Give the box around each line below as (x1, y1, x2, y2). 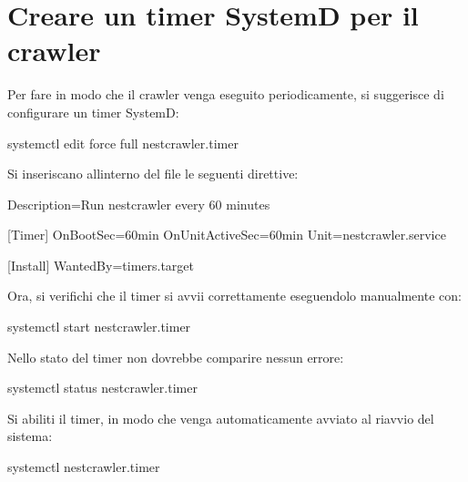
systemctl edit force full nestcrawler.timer (7, 133, 239, 152)
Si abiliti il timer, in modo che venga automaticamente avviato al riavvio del (7, 408, 434, 427)
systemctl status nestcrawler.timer (7, 378, 198, 397)
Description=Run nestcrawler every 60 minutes (7, 194, 270, 213)
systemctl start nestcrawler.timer (7, 317, 191, 336)
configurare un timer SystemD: (7, 102, 179, 121)
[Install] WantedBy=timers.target (7, 255, 195, 274)
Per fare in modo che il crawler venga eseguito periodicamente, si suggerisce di (7, 85, 444, 104)
